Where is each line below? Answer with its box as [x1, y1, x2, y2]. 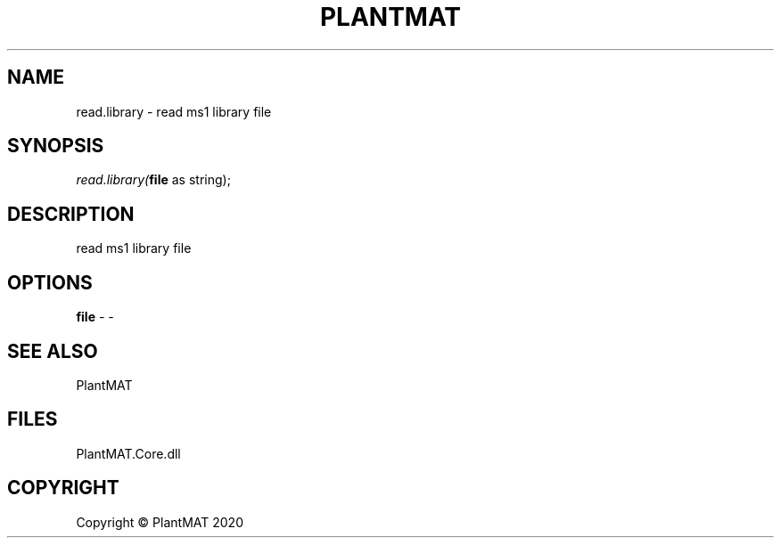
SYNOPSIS [7, 134, 104, 158]
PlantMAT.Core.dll [76, 445, 181, 461]
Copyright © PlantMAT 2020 [76, 514, 243, 530]
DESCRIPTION [7, 202, 135, 225]
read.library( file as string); [76, 172, 231, 188]
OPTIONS [7, 271, 93, 294]
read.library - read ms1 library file [76, 103, 272, 119]
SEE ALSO [7, 339, 98, 362]
